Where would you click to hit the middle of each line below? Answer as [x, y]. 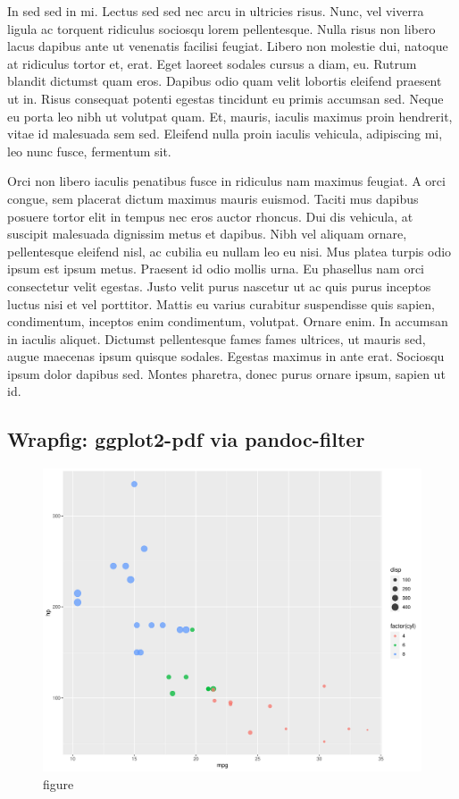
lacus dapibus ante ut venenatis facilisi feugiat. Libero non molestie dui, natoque [228, 46]
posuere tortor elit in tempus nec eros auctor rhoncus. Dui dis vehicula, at [210, 216]
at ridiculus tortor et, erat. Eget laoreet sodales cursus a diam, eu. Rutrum [212, 63]
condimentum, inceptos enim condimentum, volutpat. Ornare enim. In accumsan [228, 321]
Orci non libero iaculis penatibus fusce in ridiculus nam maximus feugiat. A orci [226, 181]
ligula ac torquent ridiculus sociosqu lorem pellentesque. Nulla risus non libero [221, 28]
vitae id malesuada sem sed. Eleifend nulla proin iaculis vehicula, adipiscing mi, [225, 134]
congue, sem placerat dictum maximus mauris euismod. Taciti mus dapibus [213, 198]
